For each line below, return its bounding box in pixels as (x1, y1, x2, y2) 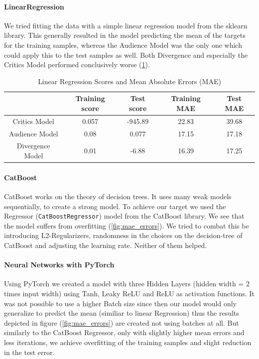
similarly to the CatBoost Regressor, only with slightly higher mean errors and (4, 327, 245, 338)
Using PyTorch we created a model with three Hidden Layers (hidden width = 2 (4, 278, 250, 289)
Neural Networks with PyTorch (4, 259, 115, 270)
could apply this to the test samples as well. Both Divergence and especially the (4, 49, 248, 60)
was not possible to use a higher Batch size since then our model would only (4, 298, 237, 308)
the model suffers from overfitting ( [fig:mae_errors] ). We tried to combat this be (4, 220, 249, 231)
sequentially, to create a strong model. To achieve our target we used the (4, 201, 226, 211)
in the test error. (4, 347, 55, 357)
